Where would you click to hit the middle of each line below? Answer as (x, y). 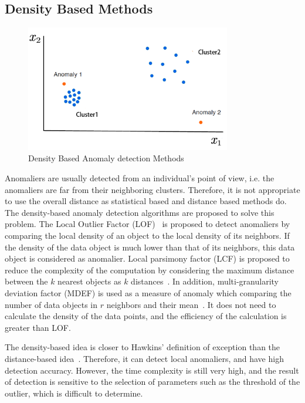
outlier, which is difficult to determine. (74, 393)
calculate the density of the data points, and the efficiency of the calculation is (146, 316)
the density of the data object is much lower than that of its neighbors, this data (150, 247)
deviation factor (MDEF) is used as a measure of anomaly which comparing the (148, 293)
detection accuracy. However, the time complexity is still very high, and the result (152, 370)
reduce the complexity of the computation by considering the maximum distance (150, 270)
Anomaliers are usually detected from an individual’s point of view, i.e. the (140, 178)
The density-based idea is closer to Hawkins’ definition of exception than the (143, 347)
